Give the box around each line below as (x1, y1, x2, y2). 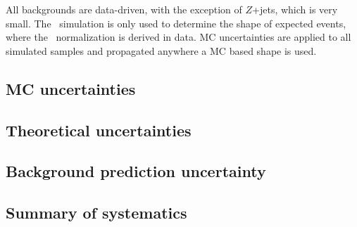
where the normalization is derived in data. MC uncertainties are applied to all (6, 30, 351, 44)
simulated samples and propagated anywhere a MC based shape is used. (6, 43, 317, 58)
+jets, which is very (252, 2, 338, 16)
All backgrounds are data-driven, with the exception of (6, 2, 242, 16)
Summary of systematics (6, 202, 187, 223)
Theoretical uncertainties (6, 119, 192, 141)
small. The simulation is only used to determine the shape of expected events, (6, 15, 346, 30)
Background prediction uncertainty (6, 160, 266, 182)
